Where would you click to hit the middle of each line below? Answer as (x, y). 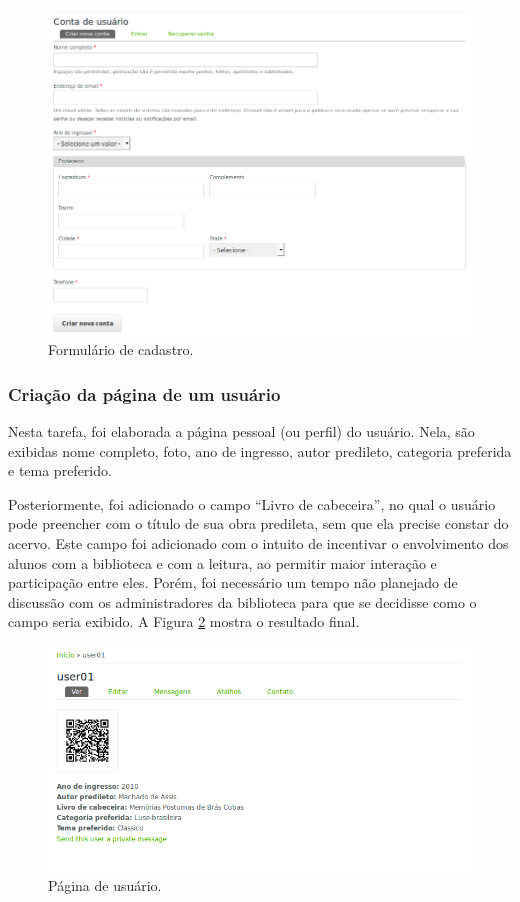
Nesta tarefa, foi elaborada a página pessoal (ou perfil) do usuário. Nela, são (241, 431)
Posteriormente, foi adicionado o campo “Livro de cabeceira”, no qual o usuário (252, 503)
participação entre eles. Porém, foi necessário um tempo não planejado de (233, 582)
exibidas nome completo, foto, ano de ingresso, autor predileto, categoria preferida (260, 450)
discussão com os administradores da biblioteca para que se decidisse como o (242, 601)
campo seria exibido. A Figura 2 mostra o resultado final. (184, 621)
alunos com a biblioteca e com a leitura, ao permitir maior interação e (222, 562)
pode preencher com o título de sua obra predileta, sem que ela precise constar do (258, 523)
